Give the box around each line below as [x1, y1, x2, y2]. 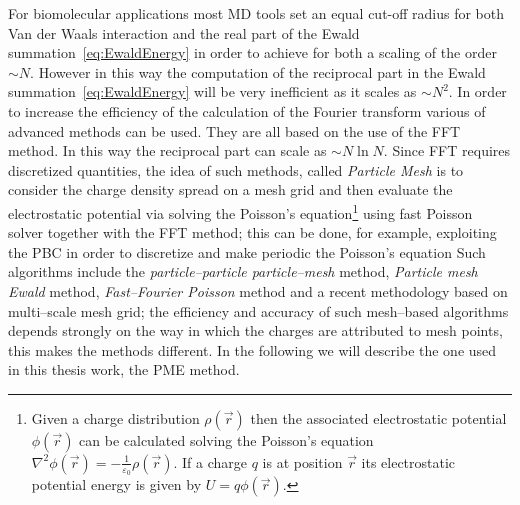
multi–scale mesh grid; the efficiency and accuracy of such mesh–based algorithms [8, 300, 509, 321]
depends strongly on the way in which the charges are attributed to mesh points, [8, 320, 503, 341]
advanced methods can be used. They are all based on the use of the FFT [8, 120, 461, 141]
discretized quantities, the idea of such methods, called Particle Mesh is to [8, 159, 464, 180]
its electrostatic [361, 451, 456, 472]
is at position [262, 451, 343, 472]
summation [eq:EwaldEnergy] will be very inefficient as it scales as [8, 81, 417, 102]
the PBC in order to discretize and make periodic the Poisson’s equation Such [8, 241, 486, 262]
